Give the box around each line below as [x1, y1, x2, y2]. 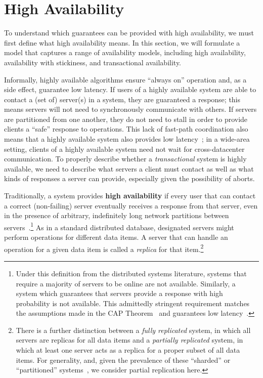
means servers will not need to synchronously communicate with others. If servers [4, 104, 257, 114]
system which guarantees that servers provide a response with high [16, 288, 223, 299]
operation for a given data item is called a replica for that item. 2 [4, 242, 204, 254]
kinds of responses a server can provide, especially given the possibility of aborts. [4, 173, 255, 184]
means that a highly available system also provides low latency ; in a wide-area [4, 134, 250, 144]
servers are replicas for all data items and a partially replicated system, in [16, 334, 243, 345]
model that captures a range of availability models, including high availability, [4, 47, 246, 58]
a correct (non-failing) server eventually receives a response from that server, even [4, 200, 258, 211]
